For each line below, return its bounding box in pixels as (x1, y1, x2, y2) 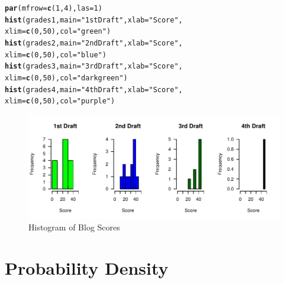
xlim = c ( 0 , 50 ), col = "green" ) (5, 27, 111, 36)
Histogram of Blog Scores (28, 221, 120, 233)
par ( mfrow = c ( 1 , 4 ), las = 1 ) (5, 4, 102, 12)
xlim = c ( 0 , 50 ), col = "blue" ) (5, 50, 106, 59)
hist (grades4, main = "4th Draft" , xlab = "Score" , (5, 85, 183, 94)
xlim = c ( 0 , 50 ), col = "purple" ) (5, 97, 115, 106)
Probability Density (5, 255, 169, 279)
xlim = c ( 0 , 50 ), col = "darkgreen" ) (5, 73, 128, 82)
